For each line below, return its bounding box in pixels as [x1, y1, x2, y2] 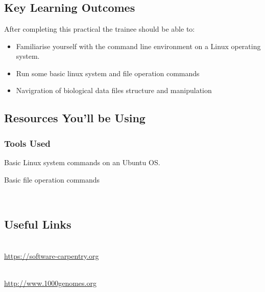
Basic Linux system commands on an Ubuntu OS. [4, 156, 160, 167]
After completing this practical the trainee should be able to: [4, 24, 195, 34]
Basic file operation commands [4, 174, 100, 185]
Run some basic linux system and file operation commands [16, 68, 200, 78]
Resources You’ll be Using [4, 110, 146, 126]
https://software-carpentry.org [4, 250, 99, 261]
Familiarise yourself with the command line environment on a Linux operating [16, 40, 261, 51]
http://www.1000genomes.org [4, 277, 97, 288]
